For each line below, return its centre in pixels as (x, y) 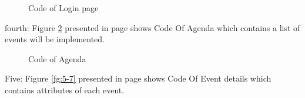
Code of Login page (63, 8)
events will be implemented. (55, 39)
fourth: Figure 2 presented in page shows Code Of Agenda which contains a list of (152, 27)
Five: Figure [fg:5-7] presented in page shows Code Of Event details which (138, 78)
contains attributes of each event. (65, 89)
